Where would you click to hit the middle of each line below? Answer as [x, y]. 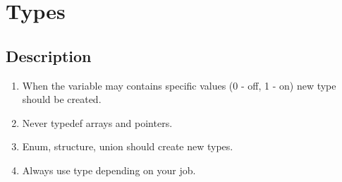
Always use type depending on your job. [109, 170]
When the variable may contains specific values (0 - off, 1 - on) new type [179, 85]
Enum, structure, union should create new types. [128, 146]
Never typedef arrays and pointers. [97, 122]
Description [49, 55]
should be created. [62, 99]
